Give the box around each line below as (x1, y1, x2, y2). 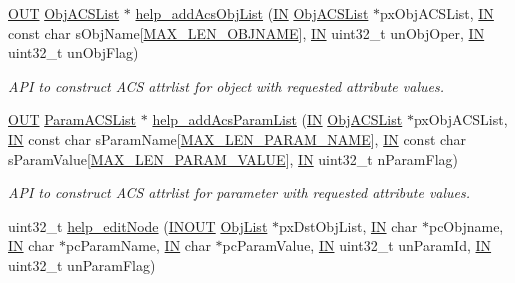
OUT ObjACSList (8, 3, 120, 23)
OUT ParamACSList (8, 109, 137, 130)
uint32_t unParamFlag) (8, 254, 156, 275)
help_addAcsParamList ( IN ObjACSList (152, 109, 403, 130)
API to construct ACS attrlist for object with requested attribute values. (8, 75, 444, 96)
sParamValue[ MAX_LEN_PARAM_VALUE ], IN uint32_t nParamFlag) (8, 148, 459, 169)
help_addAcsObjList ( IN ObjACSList (135, 3, 369, 23)
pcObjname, (428, 215, 504, 236)
